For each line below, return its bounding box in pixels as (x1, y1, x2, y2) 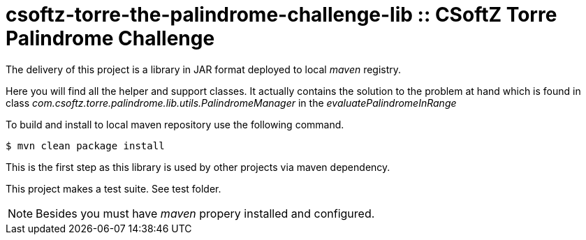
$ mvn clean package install (6, 140, 165, 151)
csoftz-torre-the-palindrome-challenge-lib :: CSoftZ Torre (6, 3, 557, 27)
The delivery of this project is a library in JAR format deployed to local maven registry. (6, 63, 402, 75)
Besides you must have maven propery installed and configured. (36, 206, 375, 220)
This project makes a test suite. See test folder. (6, 182, 221, 195)
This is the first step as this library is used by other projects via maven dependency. (6, 160, 390, 173)
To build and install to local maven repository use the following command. (6, 118, 344, 130)
